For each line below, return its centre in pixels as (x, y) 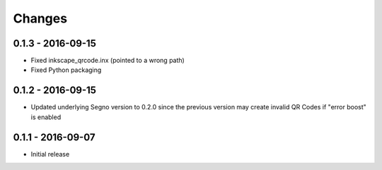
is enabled (46, 117)
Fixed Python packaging (66, 70)
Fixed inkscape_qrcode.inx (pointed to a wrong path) (108, 61)
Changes (40, 18)
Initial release (50, 154)
